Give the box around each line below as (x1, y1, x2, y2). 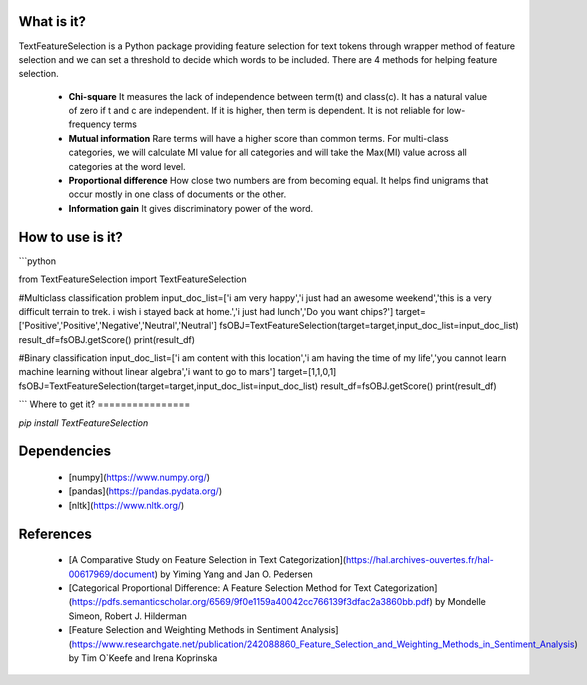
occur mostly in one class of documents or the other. (68, 188, 287, 200)
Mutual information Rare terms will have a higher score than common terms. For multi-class (68, 132, 449, 144)
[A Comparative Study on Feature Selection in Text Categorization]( (68, 554, 347, 566)
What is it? (18, 13, 87, 30)
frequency (68, 118, 112, 130)
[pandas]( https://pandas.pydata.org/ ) (68, 485, 223, 497)
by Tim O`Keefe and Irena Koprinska (68, 651, 218, 664)
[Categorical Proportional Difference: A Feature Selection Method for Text (68, 582, 372, 594)
